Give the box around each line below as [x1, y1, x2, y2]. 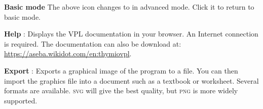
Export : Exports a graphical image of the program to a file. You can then [4, 65, 238, 76]
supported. [4, 95, 37, 105]
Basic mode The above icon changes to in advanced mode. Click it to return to [4, 2, 254, 12]
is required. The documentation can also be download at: [4, 38, 181, 49]
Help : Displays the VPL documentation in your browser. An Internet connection [4, 28, 258, 39]
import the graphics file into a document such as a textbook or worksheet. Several [4, 75, 259, 86]
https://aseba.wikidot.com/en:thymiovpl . [4, 48, 132, 59]
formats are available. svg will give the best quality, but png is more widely [4, 85, 238, 96]
